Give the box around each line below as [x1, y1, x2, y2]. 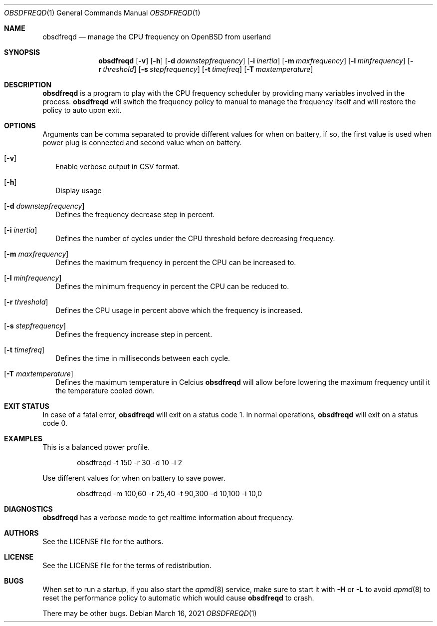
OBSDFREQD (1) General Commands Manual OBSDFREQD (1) [4, 8, 201, 17]
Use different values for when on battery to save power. [42, 474, 225, 482]
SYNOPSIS [4, 48, 40, 56]
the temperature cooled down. [55, 386, 155, 395]
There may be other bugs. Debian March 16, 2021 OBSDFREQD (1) [42, 609, 257, 618]
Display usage [55, 186, 102, 195]
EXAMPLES [4, 434, 42, 443]
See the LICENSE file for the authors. [42, 537, 164, 546]
